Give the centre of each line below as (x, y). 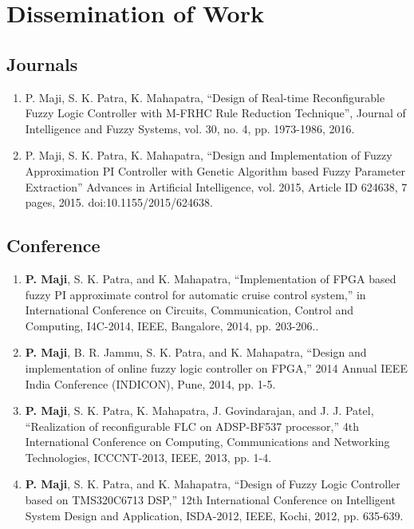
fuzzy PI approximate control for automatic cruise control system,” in (195, 294)
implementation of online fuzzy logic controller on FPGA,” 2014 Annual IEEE (216, 367)
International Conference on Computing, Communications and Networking (207, 442)
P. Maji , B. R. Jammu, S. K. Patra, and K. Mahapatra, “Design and (196, 352)
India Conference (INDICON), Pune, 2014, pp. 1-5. (150, 383)
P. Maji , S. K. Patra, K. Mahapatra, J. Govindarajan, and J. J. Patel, (199, 411)
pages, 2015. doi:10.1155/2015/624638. (119, 202)
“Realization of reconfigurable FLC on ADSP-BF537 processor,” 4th (192, 426)
